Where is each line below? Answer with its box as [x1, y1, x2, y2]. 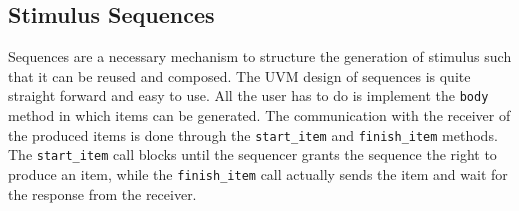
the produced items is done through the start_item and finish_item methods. [8, 124, 498, 145]
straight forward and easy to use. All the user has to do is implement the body [8, 85, 489, 106]
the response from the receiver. [8, 183, 197, 204]
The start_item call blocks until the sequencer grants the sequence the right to [8, 144, 497, 165]
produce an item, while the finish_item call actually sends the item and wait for [8, 163, 508, 184]
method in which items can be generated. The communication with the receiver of [8, 105, 511, 126]
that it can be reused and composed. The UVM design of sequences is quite [8, 65, 471, 86]
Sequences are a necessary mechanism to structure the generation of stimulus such [8, 46, 512, 67]
